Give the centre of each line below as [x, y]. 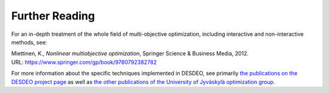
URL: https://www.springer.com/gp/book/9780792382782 [84, 62]
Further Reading [53, 16]
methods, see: [29, 42]
